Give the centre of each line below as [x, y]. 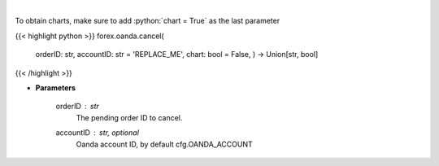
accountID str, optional [98, 133]
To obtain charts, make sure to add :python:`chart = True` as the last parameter [148, 21]
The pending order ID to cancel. [129, 117]
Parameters [56, 87]
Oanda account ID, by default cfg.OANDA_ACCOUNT [165, 144]
